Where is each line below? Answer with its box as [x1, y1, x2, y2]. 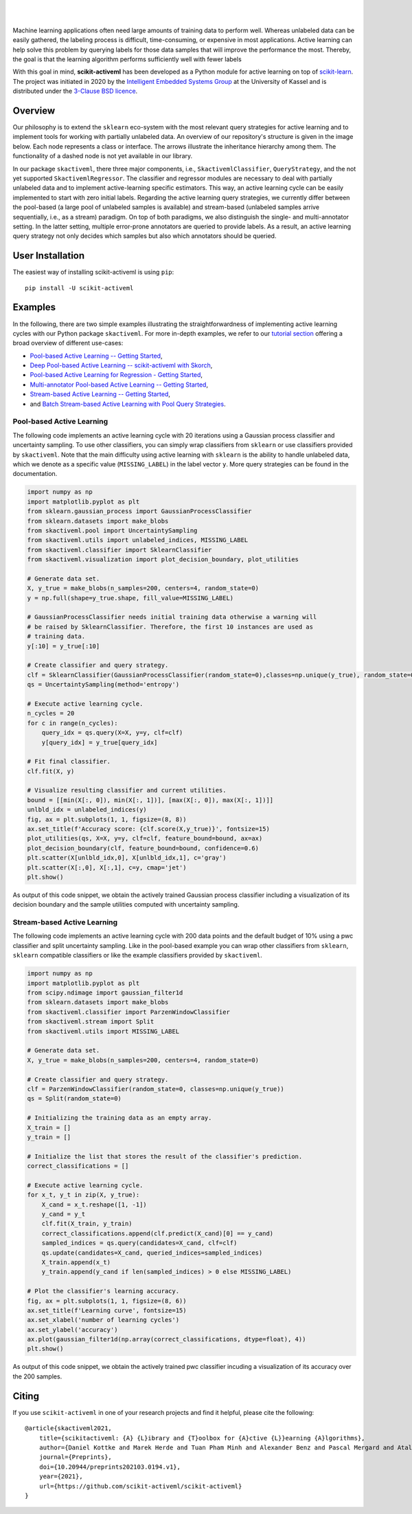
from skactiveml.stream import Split [27, 1018, 154, 1026]
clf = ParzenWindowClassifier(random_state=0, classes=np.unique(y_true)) [27, 1085, 285, 1093]
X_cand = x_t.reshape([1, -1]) [41, 1200, 147, 1209]
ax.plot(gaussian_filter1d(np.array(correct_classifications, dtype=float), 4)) [27, 1335, 306, 1343]
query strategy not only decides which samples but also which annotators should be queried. [12, 232, 277, 240]
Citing [12, 1390, 39, 1402]
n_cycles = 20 [27, 709, 75, 717]
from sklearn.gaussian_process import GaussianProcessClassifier [27, 508, 252, 515]
